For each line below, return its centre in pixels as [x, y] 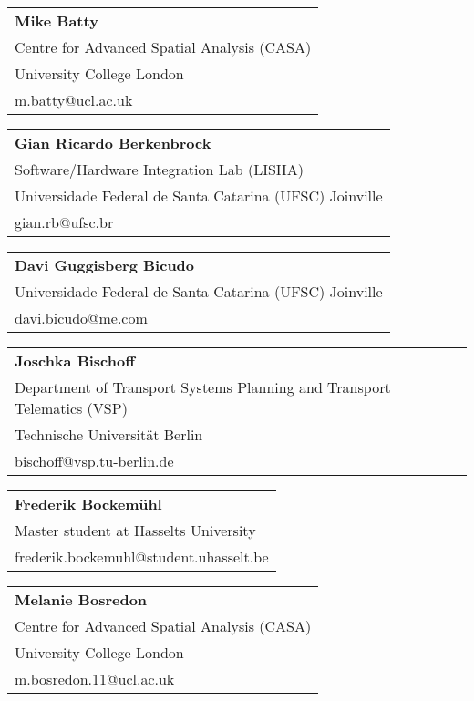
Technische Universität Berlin [109, 434]
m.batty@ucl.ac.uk [74, 100]
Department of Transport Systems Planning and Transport [203, 387]
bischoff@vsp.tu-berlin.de [94, 461]
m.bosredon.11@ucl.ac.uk [95, 679]
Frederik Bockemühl [88, 504]
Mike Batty [57, 21]
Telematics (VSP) [71, 408]
